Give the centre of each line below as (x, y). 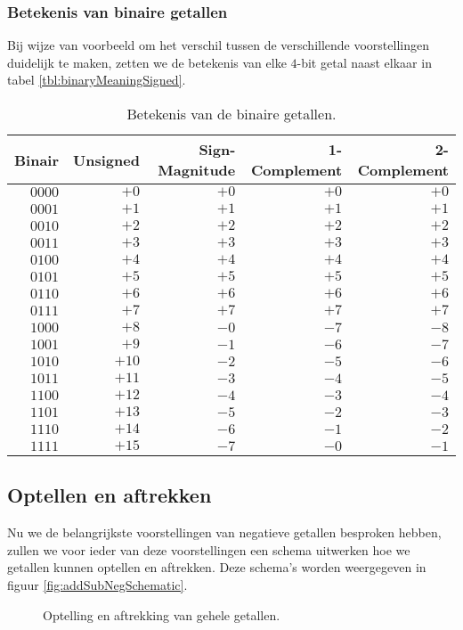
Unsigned (106, 160)
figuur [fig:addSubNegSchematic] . (97, 584)
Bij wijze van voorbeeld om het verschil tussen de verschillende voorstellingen (218, 45)
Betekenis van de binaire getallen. (231, 114)
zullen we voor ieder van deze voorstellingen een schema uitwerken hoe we (209, 549)
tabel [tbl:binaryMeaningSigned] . (97, 80)
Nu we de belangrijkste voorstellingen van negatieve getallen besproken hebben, (224, 532)
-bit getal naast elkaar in (364, 62)
